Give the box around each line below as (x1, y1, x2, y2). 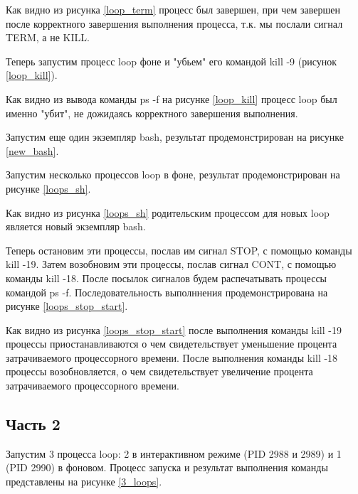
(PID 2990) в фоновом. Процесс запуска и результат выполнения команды (6, 460, 328, 475)
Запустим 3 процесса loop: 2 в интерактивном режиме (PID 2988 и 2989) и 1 (6, 446, 342, 461)
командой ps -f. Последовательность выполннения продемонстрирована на (6, 284, 328, 299)
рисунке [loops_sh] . (6, 181, 91, 195)
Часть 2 (6, 413, 60, 435)
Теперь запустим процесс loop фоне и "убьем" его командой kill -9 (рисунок (6, 53, 337, 68)
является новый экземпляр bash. (6, 219, 146, 234)
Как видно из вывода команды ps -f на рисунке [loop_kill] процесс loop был (6, 91, 337, 106)
